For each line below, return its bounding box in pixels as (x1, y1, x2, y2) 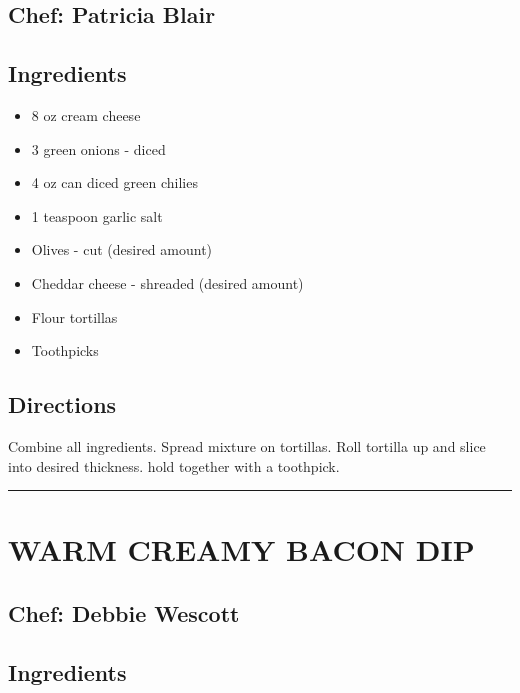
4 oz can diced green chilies (31, 172, 198, 193)
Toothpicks (31, 340, 99, 361)
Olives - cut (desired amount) (31, 239, 213, 260)
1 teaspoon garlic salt (31, 205, 163, 226)
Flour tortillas (31, 306, 118, 327)
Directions (8, 389, 117, 420)
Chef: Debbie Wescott (8, 597, 240, 628)
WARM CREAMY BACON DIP (8, 529, 475, 570)
